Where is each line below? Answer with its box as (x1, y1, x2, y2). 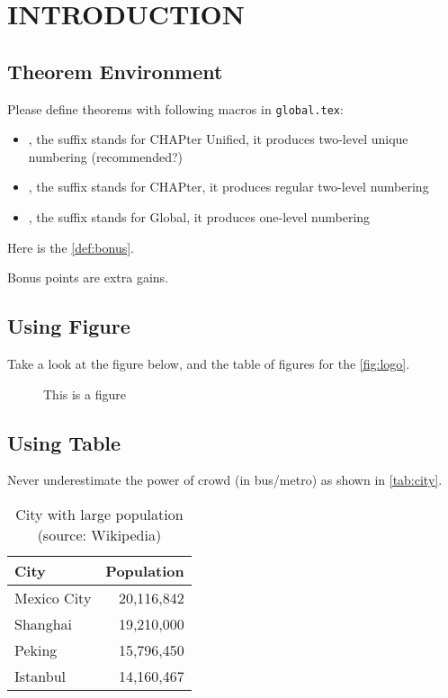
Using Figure (7, 312, 130, 340)
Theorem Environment (7, 57, 223, 85)
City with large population (15, 503, 184, 524)
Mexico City (14, 586, 92, 608)
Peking (14, 639, 58, 660)
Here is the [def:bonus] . (7, 237, 134, 256)
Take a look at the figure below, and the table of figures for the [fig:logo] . (7, 354, 410, 372)
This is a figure (43, 384, 126, 403)
